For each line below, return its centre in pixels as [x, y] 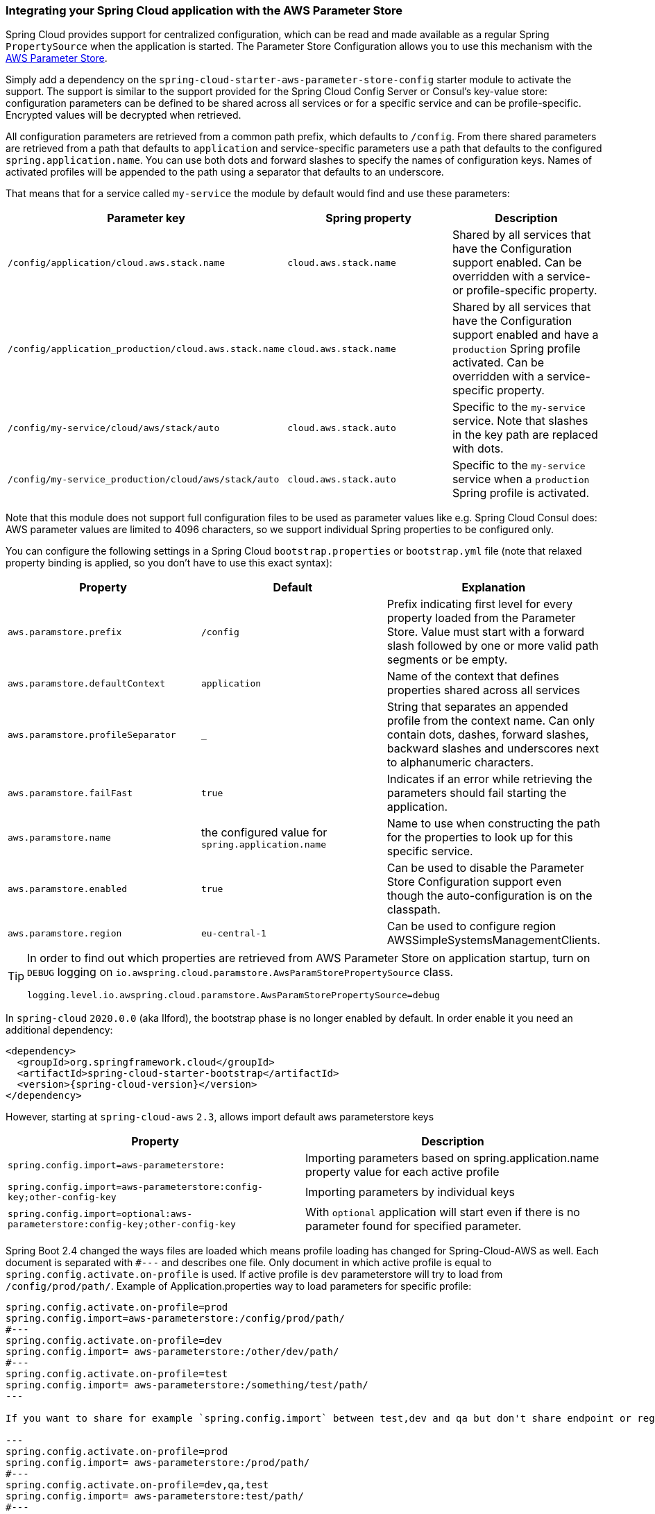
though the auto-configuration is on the [490, 896]
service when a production [521, 479]
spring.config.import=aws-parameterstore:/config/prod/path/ [175, 1319]
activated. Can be [498, 363]
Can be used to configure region [471, 926]
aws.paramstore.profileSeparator [92, 734]
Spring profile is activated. [521, 493]
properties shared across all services [483, 690]
